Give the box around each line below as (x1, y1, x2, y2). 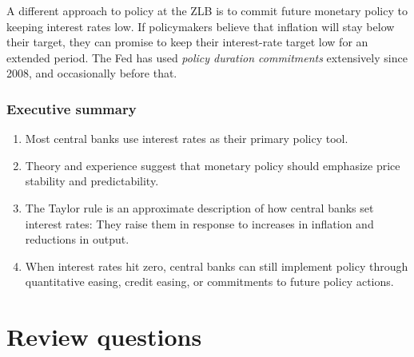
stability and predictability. (25, 173, 159, 189)
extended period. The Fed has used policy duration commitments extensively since (6, 49, 408, 65)
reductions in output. (25, 231, 129, 248)
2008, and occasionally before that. (6, 65, 177, 81)
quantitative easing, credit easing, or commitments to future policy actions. (25, 273, 394, 290)
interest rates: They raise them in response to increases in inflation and (25, 215, 374, 232)
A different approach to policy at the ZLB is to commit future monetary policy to (6, 2, 408, 18)
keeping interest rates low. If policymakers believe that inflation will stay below (6, 18, 395, 34)
